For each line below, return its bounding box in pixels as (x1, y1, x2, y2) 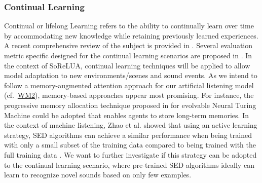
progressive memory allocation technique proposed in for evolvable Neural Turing (4, 99, 256, 110)
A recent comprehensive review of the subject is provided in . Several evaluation (4, 40, 253, 51)
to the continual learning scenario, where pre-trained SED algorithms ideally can (4, 159, 254, 170)
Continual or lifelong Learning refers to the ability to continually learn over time (4, 20, 254, 31)
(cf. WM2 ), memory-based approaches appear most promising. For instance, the (4, 90, 254, 100)
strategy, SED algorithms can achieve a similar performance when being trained (4, 129, 252, 140)
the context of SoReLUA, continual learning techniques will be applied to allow (4, 60, 250, 70)
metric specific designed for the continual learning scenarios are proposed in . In (4, 50, 252, 60)
